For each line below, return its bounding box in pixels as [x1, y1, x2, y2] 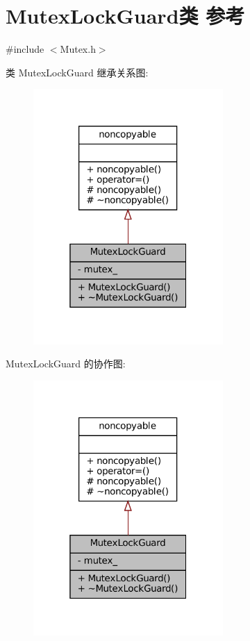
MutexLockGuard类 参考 [6, 1, 245, 30]
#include [6, 42, 44, 56]
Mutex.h [60, 42, 96, 56]
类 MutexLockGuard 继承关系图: [6, 65, 149, 79]
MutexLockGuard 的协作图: [6, 356, 126, 371]
